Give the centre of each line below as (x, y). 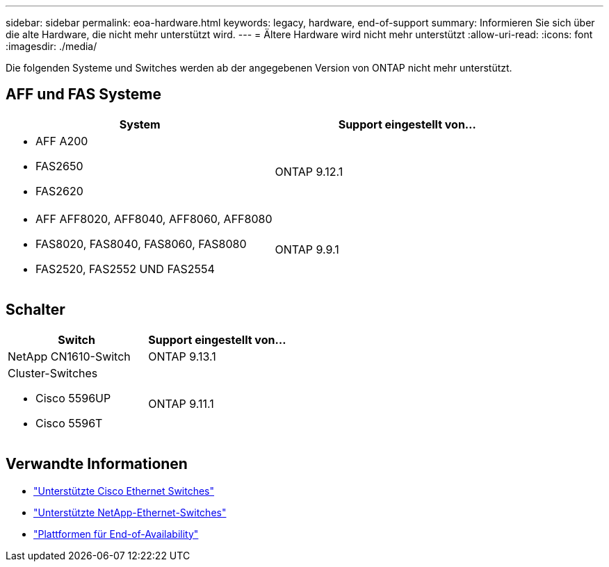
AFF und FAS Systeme (83, 94)
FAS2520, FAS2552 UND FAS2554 (125, 269)
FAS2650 (59, 166)
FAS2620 (59, 191)
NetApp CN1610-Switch (69, 356)
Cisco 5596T (69, 423)
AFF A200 (62, 141)
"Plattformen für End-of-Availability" (116, 534)
